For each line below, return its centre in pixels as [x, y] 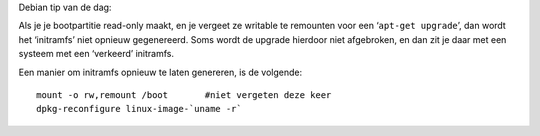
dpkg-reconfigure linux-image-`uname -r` [139, 109]
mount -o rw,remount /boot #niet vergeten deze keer [184, 94]
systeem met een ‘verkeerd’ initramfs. [96, 54]
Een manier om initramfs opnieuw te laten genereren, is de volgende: [160, 72]
